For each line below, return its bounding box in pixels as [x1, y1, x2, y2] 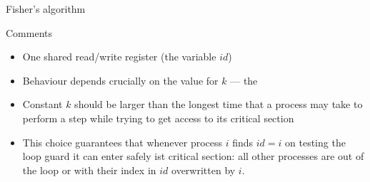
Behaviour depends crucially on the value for [22, 73, 219, 87]
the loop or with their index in [22, 162, 156, 177]
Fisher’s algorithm [6, 1, 86, 16]
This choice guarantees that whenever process [22, 134, 223, 149]
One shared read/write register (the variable [22, 49, 216, 64]
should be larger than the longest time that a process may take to [74, 97, 363, 112]
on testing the [285, 134, 346, 149]
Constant [22, 97, 63, 112]
